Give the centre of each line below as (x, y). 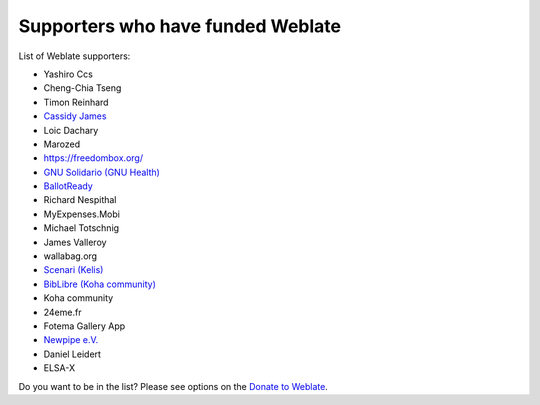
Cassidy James (75, 116)
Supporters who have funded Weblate (180, 26)
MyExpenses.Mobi (81, 214)
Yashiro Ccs (68, 74)
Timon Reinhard (76, 102)
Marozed (61, 144)
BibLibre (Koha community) (100, 284)
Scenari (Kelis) (73, 270)
